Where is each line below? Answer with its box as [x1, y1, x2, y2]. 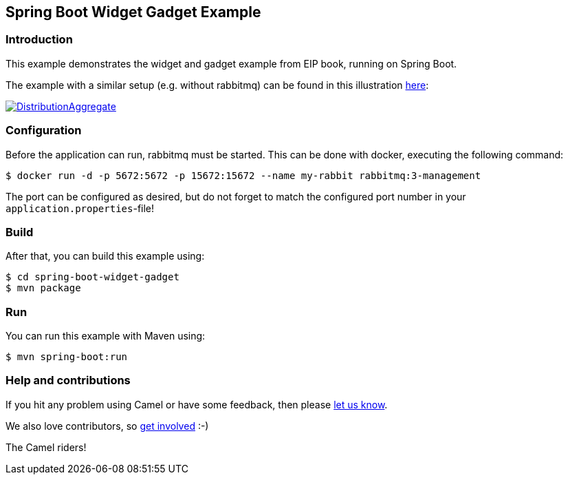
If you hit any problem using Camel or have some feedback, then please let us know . [6, 398, 388, 410]
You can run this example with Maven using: [6, 330, 206, 342]
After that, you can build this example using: [6, 250, 205, 262]
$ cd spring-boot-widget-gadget [6, 271, 179, 283]
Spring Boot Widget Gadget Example [6, 3, 261, 21]
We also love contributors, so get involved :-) [6, 419, 209, 432]
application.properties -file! [6, 202, 155, 214]
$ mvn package [6, 282, 81, 294]
